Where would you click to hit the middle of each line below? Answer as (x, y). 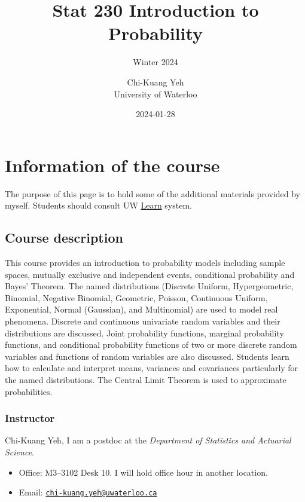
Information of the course (112, 165)
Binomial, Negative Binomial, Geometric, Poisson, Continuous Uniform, (136, 297)
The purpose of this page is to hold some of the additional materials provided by (153, 193)
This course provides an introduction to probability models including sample (145, 263)
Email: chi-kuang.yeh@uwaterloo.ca (88, 492)
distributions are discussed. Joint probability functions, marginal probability (144, 333)
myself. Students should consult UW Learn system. (98, 205)
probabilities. (29, 391)
